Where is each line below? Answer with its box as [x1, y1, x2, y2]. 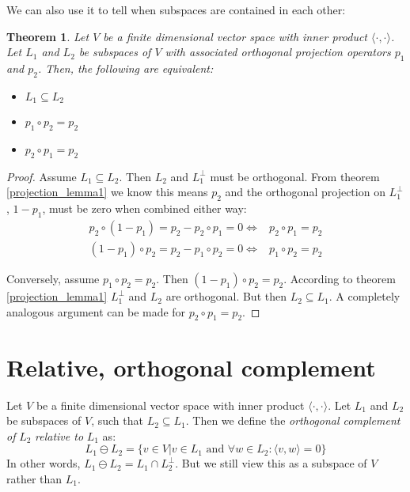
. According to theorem [283, 271, 396, 287]
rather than [6, 470, 63, 486]
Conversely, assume [6, 271, 100, 287]
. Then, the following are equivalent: [37, 59, 214, 76]
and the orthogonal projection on [225, 184, 385, 200]
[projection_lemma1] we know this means [6, 184, 208, 200]
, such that [91, 412, 143, 429]
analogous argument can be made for [6, 303, 186, 320]
